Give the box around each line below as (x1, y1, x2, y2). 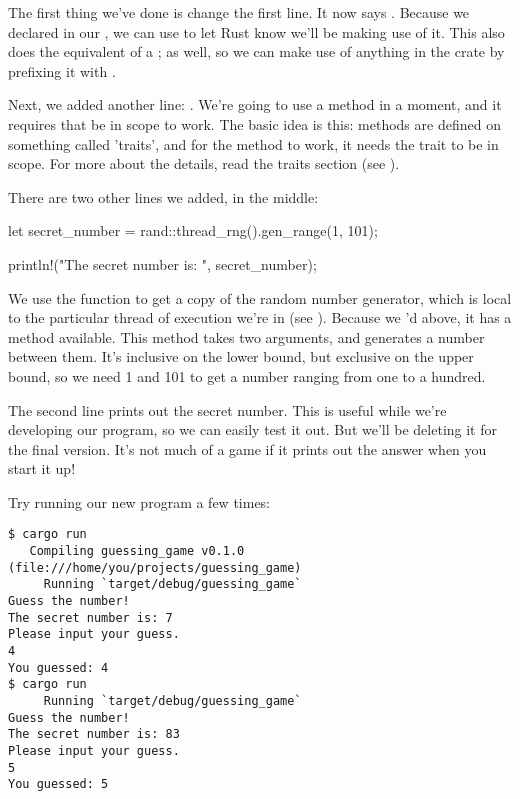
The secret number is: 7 (8, 610, 173, 625)
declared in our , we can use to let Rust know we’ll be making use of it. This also (8, 21, 505, 42)
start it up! (8, 458, 76, 479)
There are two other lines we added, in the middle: (8, 186, 319, 207)
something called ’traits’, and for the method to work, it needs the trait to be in (8, 133, 499, 154)
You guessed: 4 (8, 660, 109, 675)
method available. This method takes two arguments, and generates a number (8, 326, 485, 347)
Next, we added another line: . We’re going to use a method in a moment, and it (8, 94, 502, 115)
